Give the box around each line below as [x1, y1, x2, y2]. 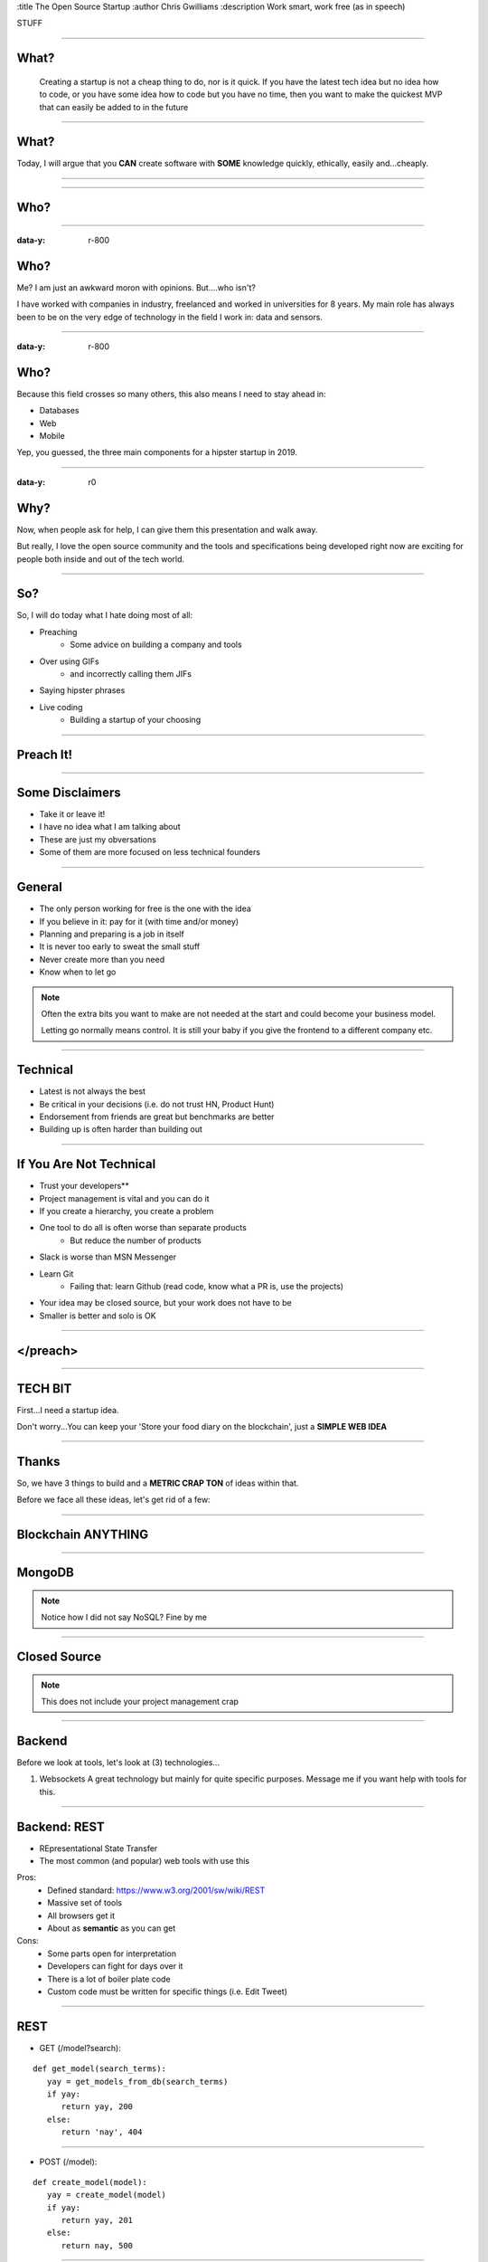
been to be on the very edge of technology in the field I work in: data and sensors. [16, 311, 323, 322]
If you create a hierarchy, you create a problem [39, 1206, 214, 1217]
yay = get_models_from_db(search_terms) [46, 2077, 229, 2086]
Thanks [16, 1453, 61, 1469]
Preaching [39, 626, 78, 637]
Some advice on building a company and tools [70, 639, 243, 651]
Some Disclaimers [16, 784, 121, 800]
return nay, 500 [61, 2240, 134, 2250]
